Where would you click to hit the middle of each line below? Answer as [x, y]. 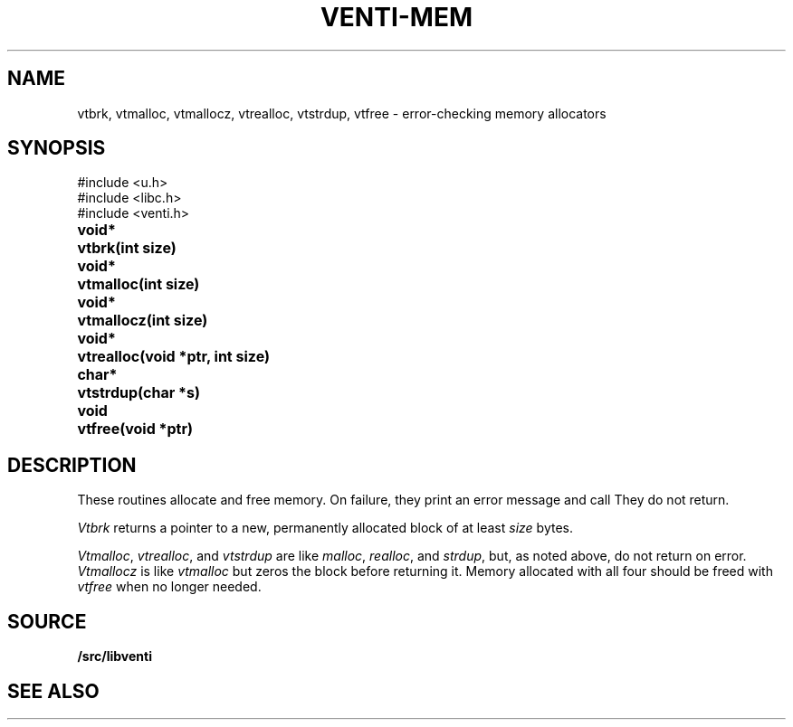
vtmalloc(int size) [139, 284]
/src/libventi [115, 656]
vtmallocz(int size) [143, 321]
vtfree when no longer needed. [169, 587]
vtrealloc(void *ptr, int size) [173, 357]
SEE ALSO [53, 691]
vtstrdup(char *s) [139, 393]
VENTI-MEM [396, 17]
